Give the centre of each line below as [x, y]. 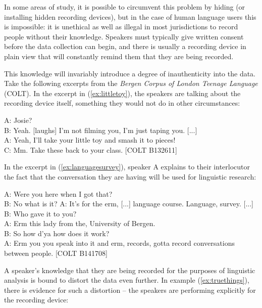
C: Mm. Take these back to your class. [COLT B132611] [91, 149]
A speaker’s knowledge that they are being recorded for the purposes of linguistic [130, 270]
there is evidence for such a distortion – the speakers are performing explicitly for [130, 290]
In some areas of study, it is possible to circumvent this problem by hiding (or [125, 7]
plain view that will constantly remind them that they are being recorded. [119, 56]
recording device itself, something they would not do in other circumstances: [122, 103]
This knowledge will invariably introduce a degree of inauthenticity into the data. [130, 73]
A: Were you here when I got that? [58, 193]
